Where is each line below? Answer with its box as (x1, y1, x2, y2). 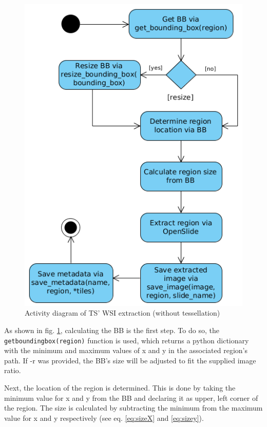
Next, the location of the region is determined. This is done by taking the (4, 382, 236, 393)
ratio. (4, 365, 21, 376)
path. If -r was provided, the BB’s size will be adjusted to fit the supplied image (4, 355, 256, 365)
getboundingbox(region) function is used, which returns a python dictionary (4, 335, 249, 345)
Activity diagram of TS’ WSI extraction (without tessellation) (25, 307, 220, 318)
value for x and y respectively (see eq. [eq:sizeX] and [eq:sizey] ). (4, 412, 204, 423)
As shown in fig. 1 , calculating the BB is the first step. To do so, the (4, 324, 219, 335)
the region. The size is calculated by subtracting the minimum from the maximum (4, 402, 263, 413)
